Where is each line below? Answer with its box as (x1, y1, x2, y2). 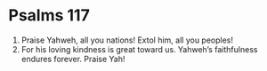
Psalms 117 (8, 5, 90, 26)
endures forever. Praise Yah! (20, 53, 125, 64)
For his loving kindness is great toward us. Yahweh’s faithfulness (20, 43, 258, 54)
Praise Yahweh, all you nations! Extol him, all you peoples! (20, 35, 233, 45)
